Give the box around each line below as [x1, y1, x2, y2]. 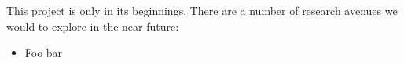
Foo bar [24, 44, 63, 61]
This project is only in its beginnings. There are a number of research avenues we [6, 2, 398, 18]
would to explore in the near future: [6, 17, 179, 34]
